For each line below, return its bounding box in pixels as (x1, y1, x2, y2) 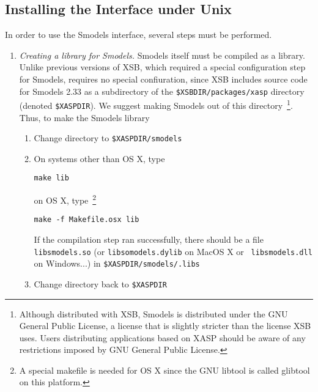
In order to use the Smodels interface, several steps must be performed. (5, 28, 272, 41)
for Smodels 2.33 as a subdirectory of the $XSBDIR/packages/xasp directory (19, 84, 305, 97)
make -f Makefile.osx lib (34, 215, 139, 224)
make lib (34, 174, 69, 183)
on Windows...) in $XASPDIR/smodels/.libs (34, 257, 200, 270)
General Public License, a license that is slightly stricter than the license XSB (19, 319, 311, 332)
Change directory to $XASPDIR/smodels (34, 131, 182, 144)
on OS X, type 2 (34, 192, 97, 206)
